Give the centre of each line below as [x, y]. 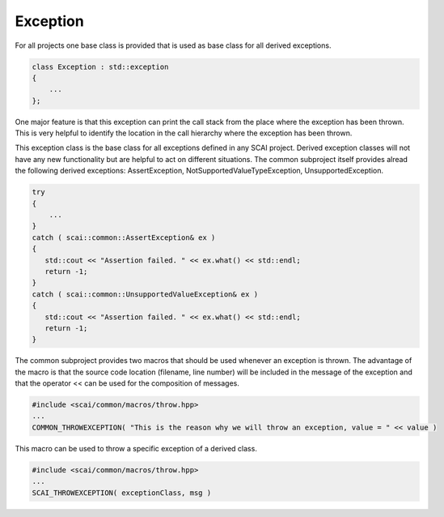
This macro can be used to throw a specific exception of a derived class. [136, 448]
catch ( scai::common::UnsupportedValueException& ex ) [145, 294]
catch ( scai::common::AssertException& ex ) [124, 237]
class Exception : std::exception [100, 66]
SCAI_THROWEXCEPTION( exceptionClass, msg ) [122, 493]
